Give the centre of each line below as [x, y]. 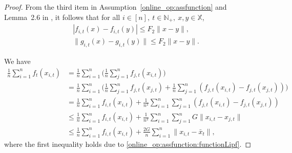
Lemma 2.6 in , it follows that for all [62, 17]
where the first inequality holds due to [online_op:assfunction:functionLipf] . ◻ [128, 144]
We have [17, 61]
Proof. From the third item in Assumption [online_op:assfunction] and [116, 7]
